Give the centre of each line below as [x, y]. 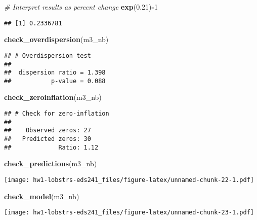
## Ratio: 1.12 [51, 147]
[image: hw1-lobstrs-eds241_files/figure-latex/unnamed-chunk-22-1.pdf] [129, 180]
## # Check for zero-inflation [57, 114]
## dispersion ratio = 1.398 [55, 73]
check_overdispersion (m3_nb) [56, 39]
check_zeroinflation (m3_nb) [53, 97]
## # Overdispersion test [48, 56]
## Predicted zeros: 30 [48, 139]
